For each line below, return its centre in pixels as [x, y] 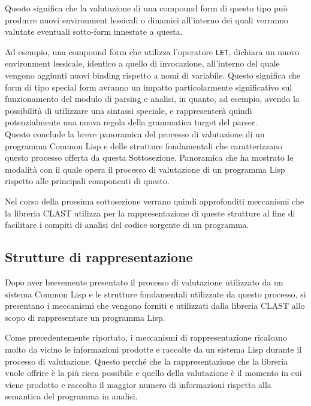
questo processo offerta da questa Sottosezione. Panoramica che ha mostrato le [149, 157]
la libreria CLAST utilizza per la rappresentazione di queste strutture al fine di [150, 213]
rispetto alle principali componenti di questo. [87, 181]
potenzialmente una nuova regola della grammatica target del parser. [131, 122]
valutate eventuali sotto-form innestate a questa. [94, 31]
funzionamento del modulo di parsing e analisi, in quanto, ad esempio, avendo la [152, 99]
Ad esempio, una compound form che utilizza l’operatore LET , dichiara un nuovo [152, 51]
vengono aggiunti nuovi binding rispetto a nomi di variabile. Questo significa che [153, 75]
